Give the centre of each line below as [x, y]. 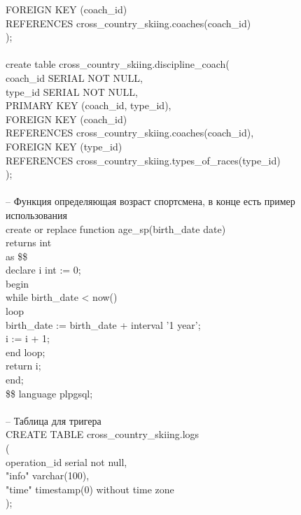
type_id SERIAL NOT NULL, [72, 91]
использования [36, 214]
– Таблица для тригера [54, 420]
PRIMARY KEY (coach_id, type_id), [89, 105]
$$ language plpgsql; [49, 393]
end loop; [26, 352]
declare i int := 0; [43, 270]
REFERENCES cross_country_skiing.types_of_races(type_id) [143, 160]
